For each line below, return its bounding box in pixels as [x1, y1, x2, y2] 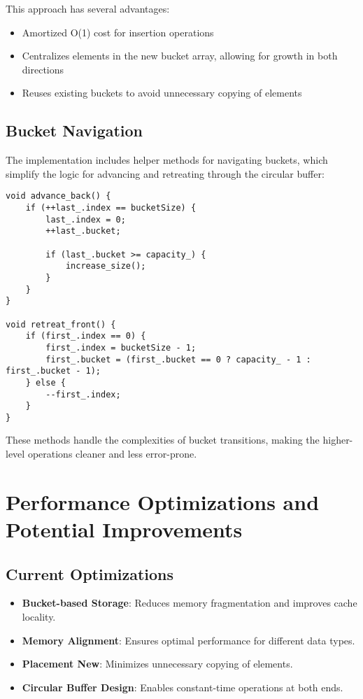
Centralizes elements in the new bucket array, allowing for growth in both [22, 48, 338, 63]
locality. [22, 609, 56, 624]
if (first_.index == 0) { [25, 331, 146, 341]
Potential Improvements [6, 515, 243, 544]
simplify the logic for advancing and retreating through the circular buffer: [6, 166, 325, 181]
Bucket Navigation [6, 120, 143, 141]
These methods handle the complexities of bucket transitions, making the [6, 432, 320, 447]
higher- [322, 432, 353, 447]
